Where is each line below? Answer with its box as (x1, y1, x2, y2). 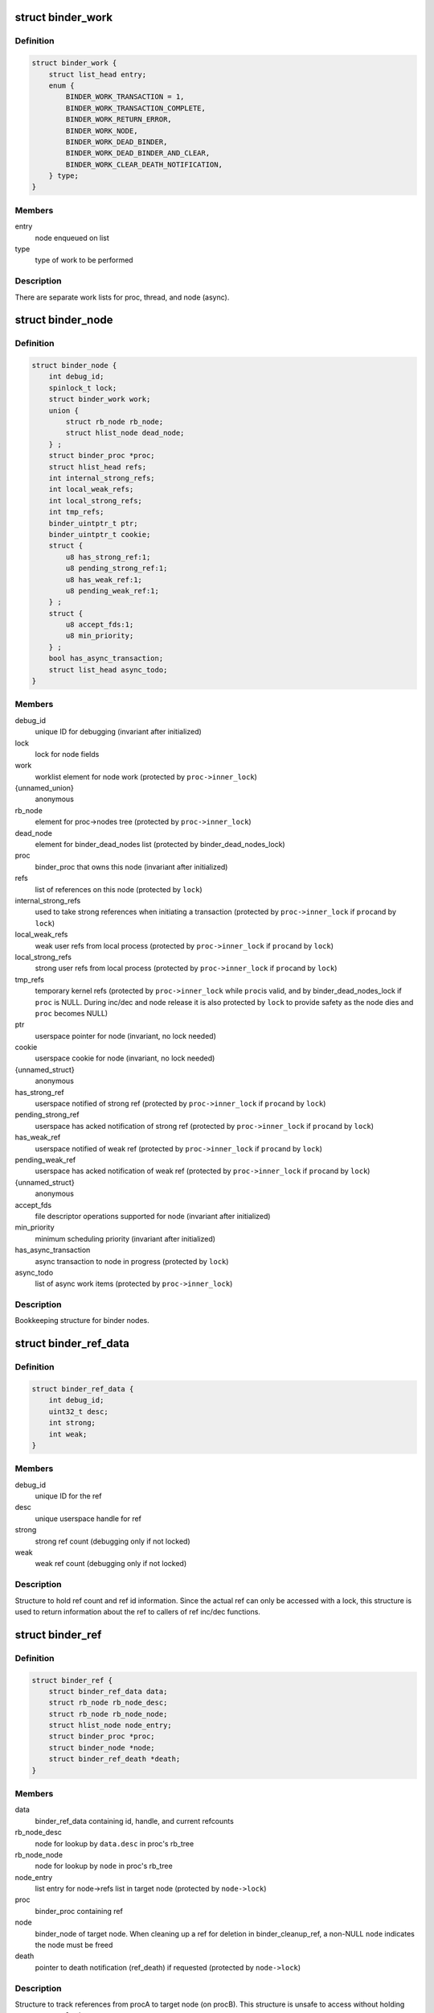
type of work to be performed (35, 255, 133, 265)
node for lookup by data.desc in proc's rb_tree (35, 1838, 194, 1848)
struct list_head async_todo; (48, 665, 168, 674)
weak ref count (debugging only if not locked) (35, 1559, 187, 1569)
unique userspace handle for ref (35, 1514, 142, 1523)
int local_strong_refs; (48, 496, 142, 505)
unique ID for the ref (35, 1491, 102, 1501)
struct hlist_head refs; (48, 462, 147, 471)
